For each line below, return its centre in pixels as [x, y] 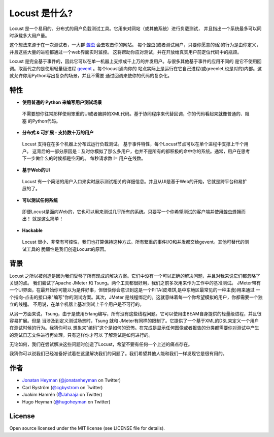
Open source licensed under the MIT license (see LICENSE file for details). [87, 428]
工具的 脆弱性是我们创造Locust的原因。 [67, 249]
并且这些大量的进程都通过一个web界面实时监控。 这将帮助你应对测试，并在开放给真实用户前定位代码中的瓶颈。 [126, 52]
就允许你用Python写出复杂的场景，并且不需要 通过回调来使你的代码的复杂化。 [91, 75]
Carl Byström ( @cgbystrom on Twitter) [62, 387]
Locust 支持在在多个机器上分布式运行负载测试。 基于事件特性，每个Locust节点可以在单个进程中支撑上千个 [133, 144]
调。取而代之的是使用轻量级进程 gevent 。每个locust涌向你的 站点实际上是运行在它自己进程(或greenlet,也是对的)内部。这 [136, 68]
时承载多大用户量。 [29, 35]
